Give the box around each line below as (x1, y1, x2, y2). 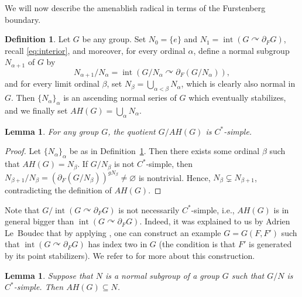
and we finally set (5, 104, 68, 116)
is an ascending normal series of (63, 91, 177, 104)
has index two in (88, 238, 147, 250)
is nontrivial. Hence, (138, 171, 211, 183)
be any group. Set (82, 33, 146, 45)
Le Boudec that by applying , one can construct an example (5, 226, 221, 238)
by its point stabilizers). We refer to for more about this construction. (5, 249, 255, 261)
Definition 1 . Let (5, 33, 71, 45)
